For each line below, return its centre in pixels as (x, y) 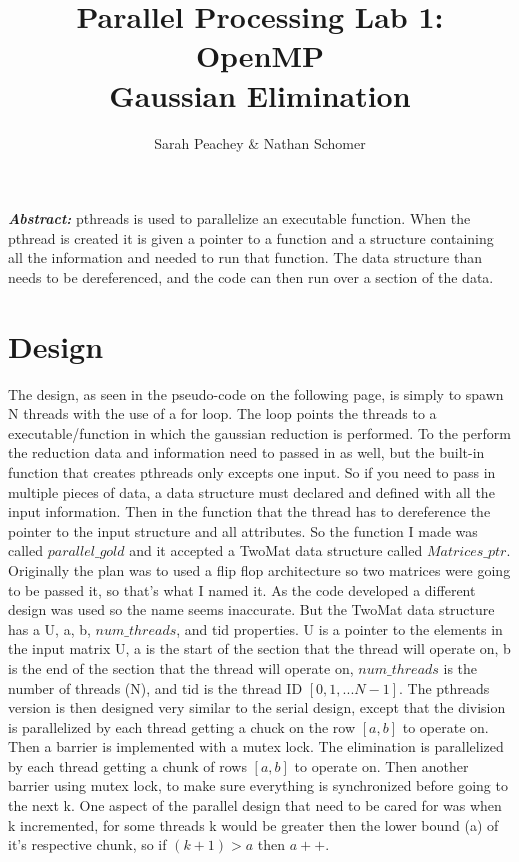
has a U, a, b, (49, 628)
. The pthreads (444, 687)
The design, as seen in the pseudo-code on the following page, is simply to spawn (256, 393)
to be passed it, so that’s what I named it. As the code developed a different (242, 589)
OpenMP (260, 55)
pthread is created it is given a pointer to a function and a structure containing (251, 237)
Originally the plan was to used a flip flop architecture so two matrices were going (259, 569)
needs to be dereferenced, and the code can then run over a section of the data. (251, 276)
